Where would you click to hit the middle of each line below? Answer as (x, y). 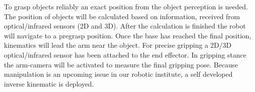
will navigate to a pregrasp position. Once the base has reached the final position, (128, 35)
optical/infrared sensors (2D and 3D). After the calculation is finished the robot (125, 26)
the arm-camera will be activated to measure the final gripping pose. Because (121, 64)
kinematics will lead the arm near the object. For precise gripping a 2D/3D (118, 45)
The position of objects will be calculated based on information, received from (122, 16)
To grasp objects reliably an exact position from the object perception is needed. (126, 6)
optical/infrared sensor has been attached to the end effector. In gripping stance (125, 54)
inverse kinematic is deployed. (49, 83)
